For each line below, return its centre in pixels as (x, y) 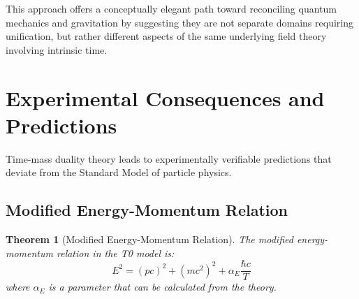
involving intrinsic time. (57, 49)
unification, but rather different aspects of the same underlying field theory (166, 36)
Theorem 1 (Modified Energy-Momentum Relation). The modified (149, 239)
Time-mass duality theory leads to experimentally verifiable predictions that (169, 158)
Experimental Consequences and (165, 97)
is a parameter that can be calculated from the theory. (162, 287)
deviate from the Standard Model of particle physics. (119, 172)
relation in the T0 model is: (115, 253)
